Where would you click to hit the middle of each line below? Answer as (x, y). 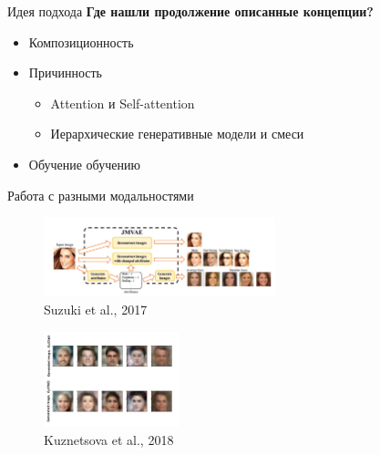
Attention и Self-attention (123, 103)
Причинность (65, 72)
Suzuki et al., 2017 (96, 309)
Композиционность (81, 41)
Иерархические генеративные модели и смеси (177, 134)
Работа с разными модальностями (101, 195)
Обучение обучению (84, 164)
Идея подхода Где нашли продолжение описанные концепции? (190, 11)
